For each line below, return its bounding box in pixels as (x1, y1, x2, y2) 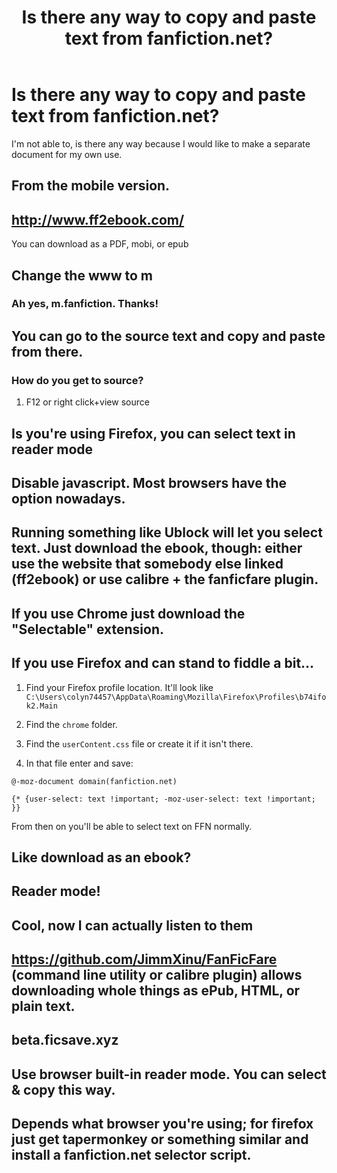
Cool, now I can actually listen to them (11, 917, 254, 934)
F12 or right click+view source (25, 396, 150, 408)
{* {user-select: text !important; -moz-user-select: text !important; (11, 794, 316, 804)
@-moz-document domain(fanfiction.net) (11, 776, 178, 786)
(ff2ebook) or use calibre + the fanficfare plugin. (11, 571, 319, 588)
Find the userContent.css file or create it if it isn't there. (25, 737, 254, 750)
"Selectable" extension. (11, 621, 165, 638)
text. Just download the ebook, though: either (11, 540, 303, 557)
